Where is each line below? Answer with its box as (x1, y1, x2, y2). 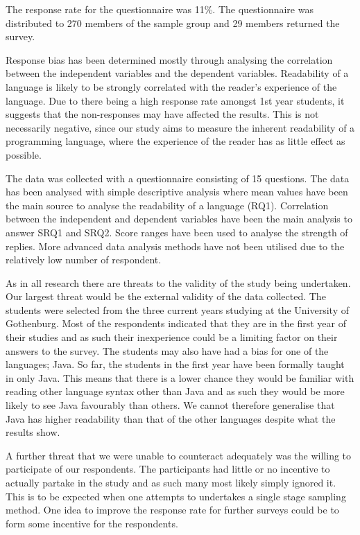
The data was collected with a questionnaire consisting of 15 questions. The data (6, 170, 350, 185)
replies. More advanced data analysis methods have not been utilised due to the (6, 238, 345, 253)
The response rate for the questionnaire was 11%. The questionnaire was (6, 2, 314, 16)
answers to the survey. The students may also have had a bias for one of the (6, 343, 329, 358)
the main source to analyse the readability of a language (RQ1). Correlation (6, 198, 329, 212)
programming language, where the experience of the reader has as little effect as (6, 134, 345, 148)
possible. (6, 147, 42, 161)
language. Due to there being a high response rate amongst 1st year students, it (6, 93, 345, 107)
